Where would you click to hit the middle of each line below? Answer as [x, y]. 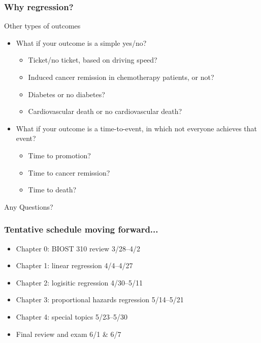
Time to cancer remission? [69, 172]
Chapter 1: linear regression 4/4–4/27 [74, 265]
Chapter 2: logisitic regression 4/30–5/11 [79, 282]
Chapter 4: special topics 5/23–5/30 [72, 316]
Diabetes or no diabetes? [67, 94]
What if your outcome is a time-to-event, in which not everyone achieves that [137, 128]
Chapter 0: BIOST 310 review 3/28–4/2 [78, 248]
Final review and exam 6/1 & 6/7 [69, 334]
